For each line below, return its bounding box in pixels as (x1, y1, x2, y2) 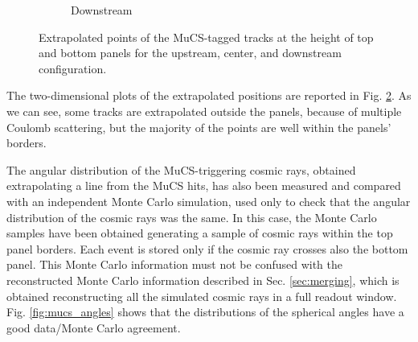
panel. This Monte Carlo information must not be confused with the (6, 256, 342, 273)
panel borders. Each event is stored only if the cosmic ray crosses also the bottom (6, 240, 408, 257)
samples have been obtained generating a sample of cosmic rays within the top (6, 225, 393, 241)
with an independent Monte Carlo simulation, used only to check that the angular (6, 192, 411, 209)
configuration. (39, 60, 107, 76)
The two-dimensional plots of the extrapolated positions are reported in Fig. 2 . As (6, 87, 412, 104)
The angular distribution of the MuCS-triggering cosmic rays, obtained (6, 161, 356, 178)
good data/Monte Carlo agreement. (6, 319, 181, 336)
